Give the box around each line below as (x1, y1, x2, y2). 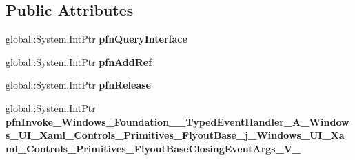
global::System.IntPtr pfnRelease (6, 78, 151, 92)
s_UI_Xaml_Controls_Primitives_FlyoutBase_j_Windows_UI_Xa (6, 128, 345, 142)
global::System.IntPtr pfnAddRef (6, 54, 152, 69)
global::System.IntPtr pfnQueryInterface (6, 32, 187, 46)
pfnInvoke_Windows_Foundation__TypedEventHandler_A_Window (6, 114, 349, 128)
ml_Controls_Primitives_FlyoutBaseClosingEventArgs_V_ (6, 141, 301, 155)
